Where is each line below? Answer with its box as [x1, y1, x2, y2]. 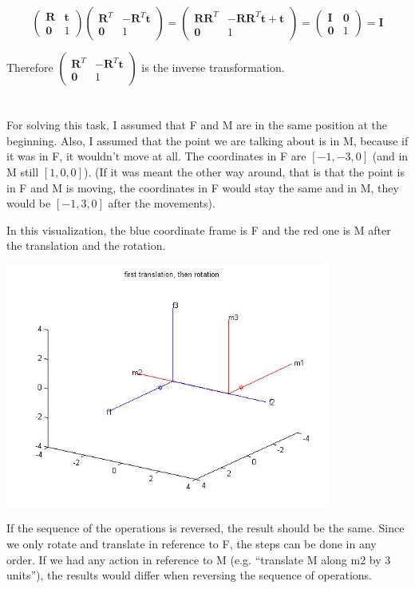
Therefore [6, 59, 53, 75]
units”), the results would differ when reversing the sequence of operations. [6, 567, 372, 583]
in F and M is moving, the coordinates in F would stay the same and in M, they [6, 179, 399, 196]
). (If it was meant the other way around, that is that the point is [83, 163, 405, 180]
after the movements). [108, 195, 215, 211]
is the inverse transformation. [141, 59, 285, 75]
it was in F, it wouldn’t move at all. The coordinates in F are [6, 148, 306, 164]
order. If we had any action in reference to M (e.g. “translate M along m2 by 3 [6, 551, 391, 567]
